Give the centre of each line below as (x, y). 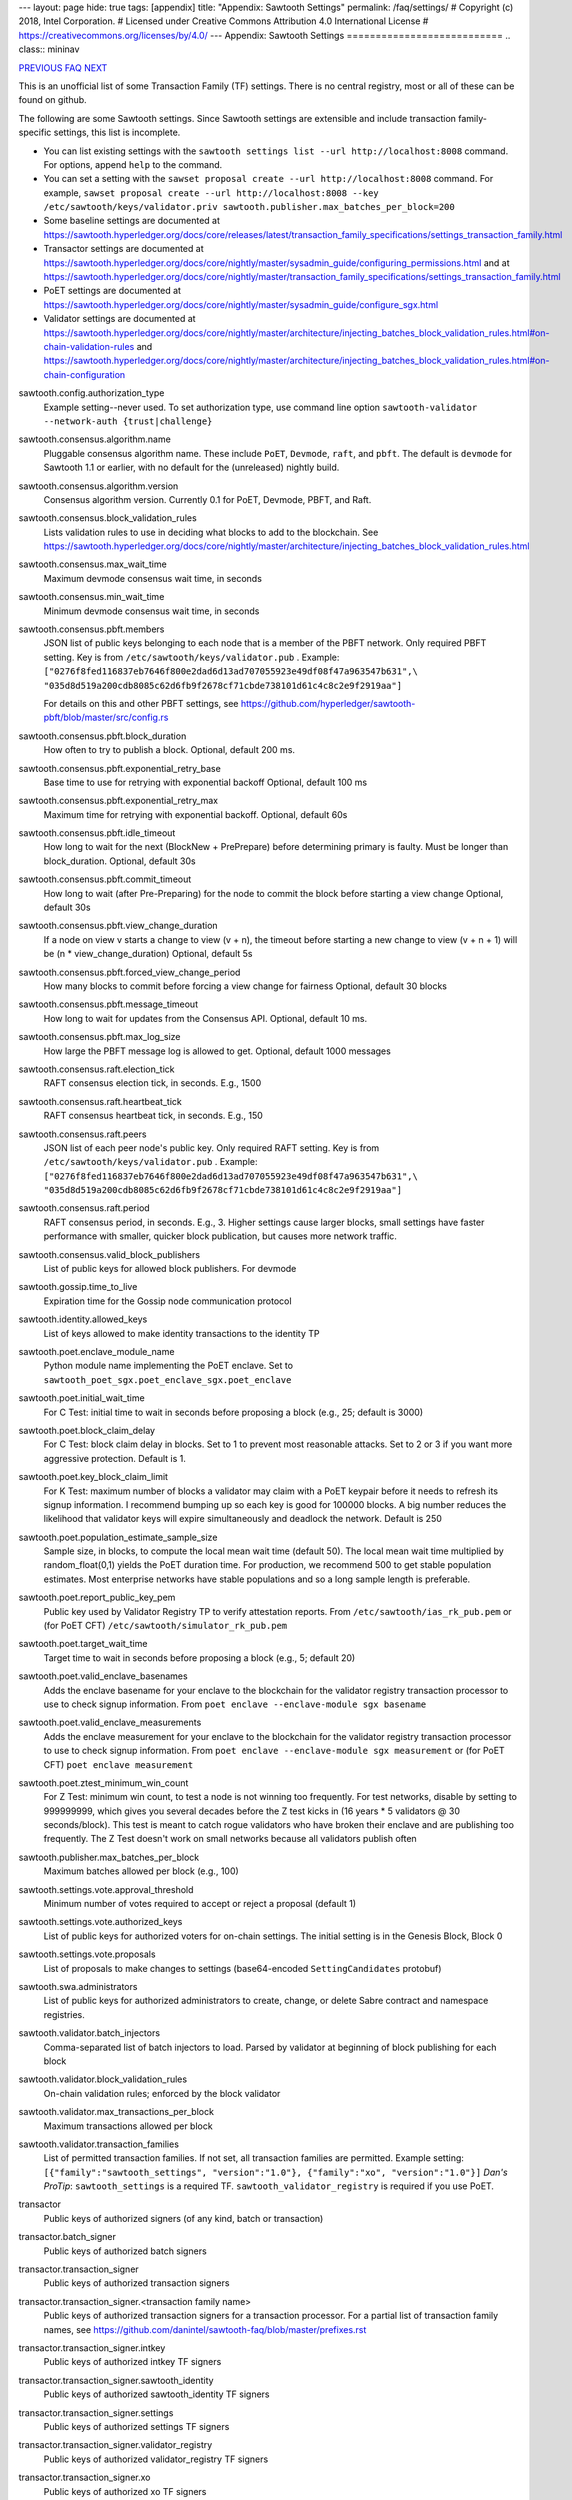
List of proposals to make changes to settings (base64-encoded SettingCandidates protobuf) (242, 1968)
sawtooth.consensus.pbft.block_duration (102, 736)
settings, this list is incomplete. (117, 132)
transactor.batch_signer (67, 2237)
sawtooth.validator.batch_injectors (89, 2033)
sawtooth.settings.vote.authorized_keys (100, 1922)
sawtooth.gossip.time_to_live (78, 1287)
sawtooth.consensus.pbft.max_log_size (99, 1037)
